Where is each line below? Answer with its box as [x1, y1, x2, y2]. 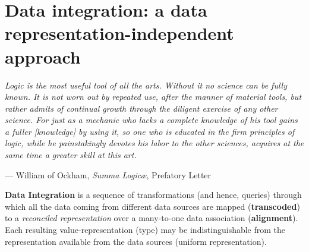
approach [5, 44, 81, 68]
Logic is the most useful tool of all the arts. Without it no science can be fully [5, 78, 287, 91]
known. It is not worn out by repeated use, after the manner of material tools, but [5, 90, 302, 103]
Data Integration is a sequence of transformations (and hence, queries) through [5, 188, 302, 201]
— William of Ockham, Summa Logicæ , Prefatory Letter [5, 168, 212, 181]
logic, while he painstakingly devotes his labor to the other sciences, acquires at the [5, 137, 304, 149]
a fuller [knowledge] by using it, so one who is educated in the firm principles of [5, 125, 295, 137]
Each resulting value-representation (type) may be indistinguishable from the [5, 223, 286, 236]
